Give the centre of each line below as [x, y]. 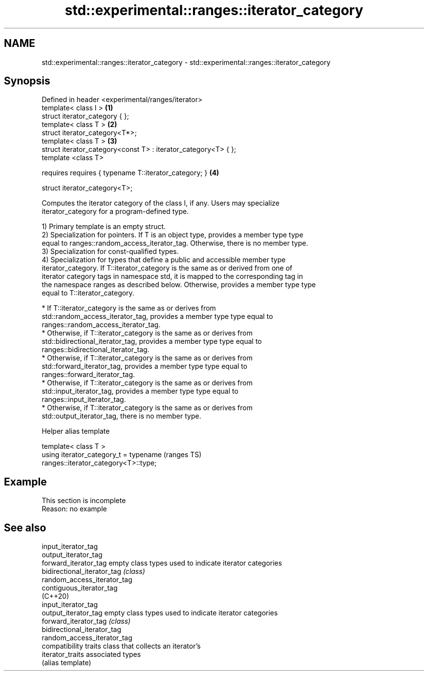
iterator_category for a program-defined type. [115, 211]
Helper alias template [76, 431]
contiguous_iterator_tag [80, 588]
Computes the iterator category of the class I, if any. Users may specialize [161, 203]
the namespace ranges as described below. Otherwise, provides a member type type [179, 285]
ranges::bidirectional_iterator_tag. [96, 350]
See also [25, 527]
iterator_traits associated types [91, 654]
